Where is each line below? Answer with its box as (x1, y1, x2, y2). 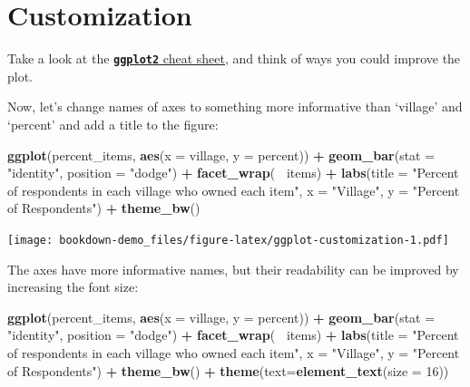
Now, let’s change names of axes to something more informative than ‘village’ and (7, 97, 463, 116)
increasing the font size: (7, 277, 139, 296)
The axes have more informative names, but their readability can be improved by (7, 259, 459, 278)
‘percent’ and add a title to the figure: (7, 114, 219, 133)
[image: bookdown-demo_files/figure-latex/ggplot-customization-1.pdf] (7, 233, 449, 247)
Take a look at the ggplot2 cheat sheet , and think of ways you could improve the (7, 49, 461, 68)
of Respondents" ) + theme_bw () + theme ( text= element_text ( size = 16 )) (7, 361, 449, 380)
